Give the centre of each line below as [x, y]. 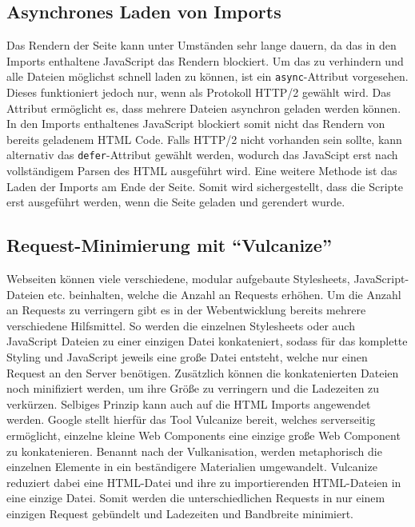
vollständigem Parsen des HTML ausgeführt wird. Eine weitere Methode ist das [202, 171]
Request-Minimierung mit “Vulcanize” [169, 245]
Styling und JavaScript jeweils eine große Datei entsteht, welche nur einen [187, 357]
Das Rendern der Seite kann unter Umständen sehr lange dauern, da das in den [202, 45]
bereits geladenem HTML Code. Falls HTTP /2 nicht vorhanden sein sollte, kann [204, 139]
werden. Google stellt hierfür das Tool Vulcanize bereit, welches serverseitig [191, 419]
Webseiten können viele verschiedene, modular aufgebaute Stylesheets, [178, 279]
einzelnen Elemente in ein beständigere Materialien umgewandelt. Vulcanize [192, 467]
